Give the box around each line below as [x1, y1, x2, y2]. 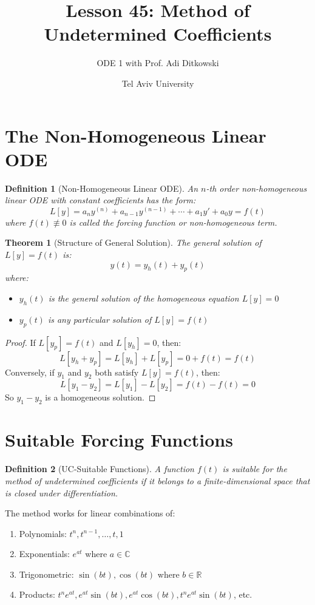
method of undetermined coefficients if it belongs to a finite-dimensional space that [5, 474, 310, 487]
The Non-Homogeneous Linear [5, 123, 266, 147]
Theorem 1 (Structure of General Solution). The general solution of [5, 236, 262, 249]
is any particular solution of [47, 313, 152, 325]
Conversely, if [5, 365, 55, 378]
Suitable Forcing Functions [5, 427, 233, 452]
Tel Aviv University [121, 76, 194, 89]
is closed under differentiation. [5, 486, 118, 499]
